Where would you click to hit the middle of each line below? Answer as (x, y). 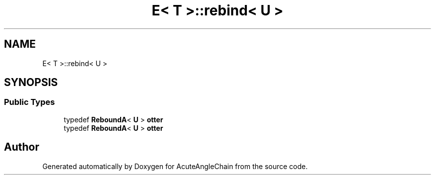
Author (22, 147)
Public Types (30, 102)
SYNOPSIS (31, 83)
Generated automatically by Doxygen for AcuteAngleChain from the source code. (175, 166)
